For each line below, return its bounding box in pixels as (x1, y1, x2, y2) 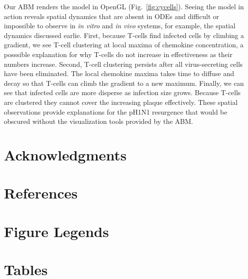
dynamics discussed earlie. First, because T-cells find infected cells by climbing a (4, 30, 244, 40)
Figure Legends (4, 221, 109, 241)
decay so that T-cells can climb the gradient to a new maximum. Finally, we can (4, 78, 244, 88)
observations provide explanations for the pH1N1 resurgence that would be (4, 106, 228, 117)
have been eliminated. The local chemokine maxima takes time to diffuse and (4, 68, 234, 79)
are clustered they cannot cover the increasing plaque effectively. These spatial (4, 97, 238, 107)
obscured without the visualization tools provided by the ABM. (4, 116, 193, 126)
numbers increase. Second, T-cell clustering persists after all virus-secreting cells (4, 59, 243, 69)
